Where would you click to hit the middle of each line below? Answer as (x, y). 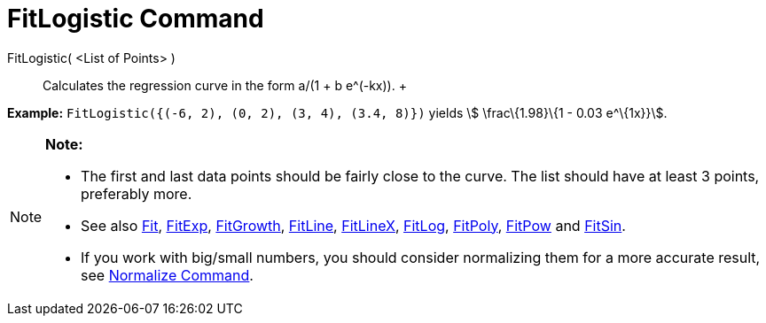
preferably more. (137, 193)
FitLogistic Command (136, 19)
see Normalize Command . (167, 275)
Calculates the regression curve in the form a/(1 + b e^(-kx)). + (225, 85)
